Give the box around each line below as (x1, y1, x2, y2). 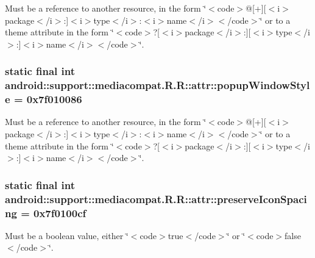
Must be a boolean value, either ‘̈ (5, 229, 129, 242)
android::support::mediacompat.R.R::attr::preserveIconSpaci (5, 191, 307, 206)
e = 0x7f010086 (5, 91, 82, 107)
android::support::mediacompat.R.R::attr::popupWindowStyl (5, 77, 310, 93)
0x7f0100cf (34, 205, 87, 220)
